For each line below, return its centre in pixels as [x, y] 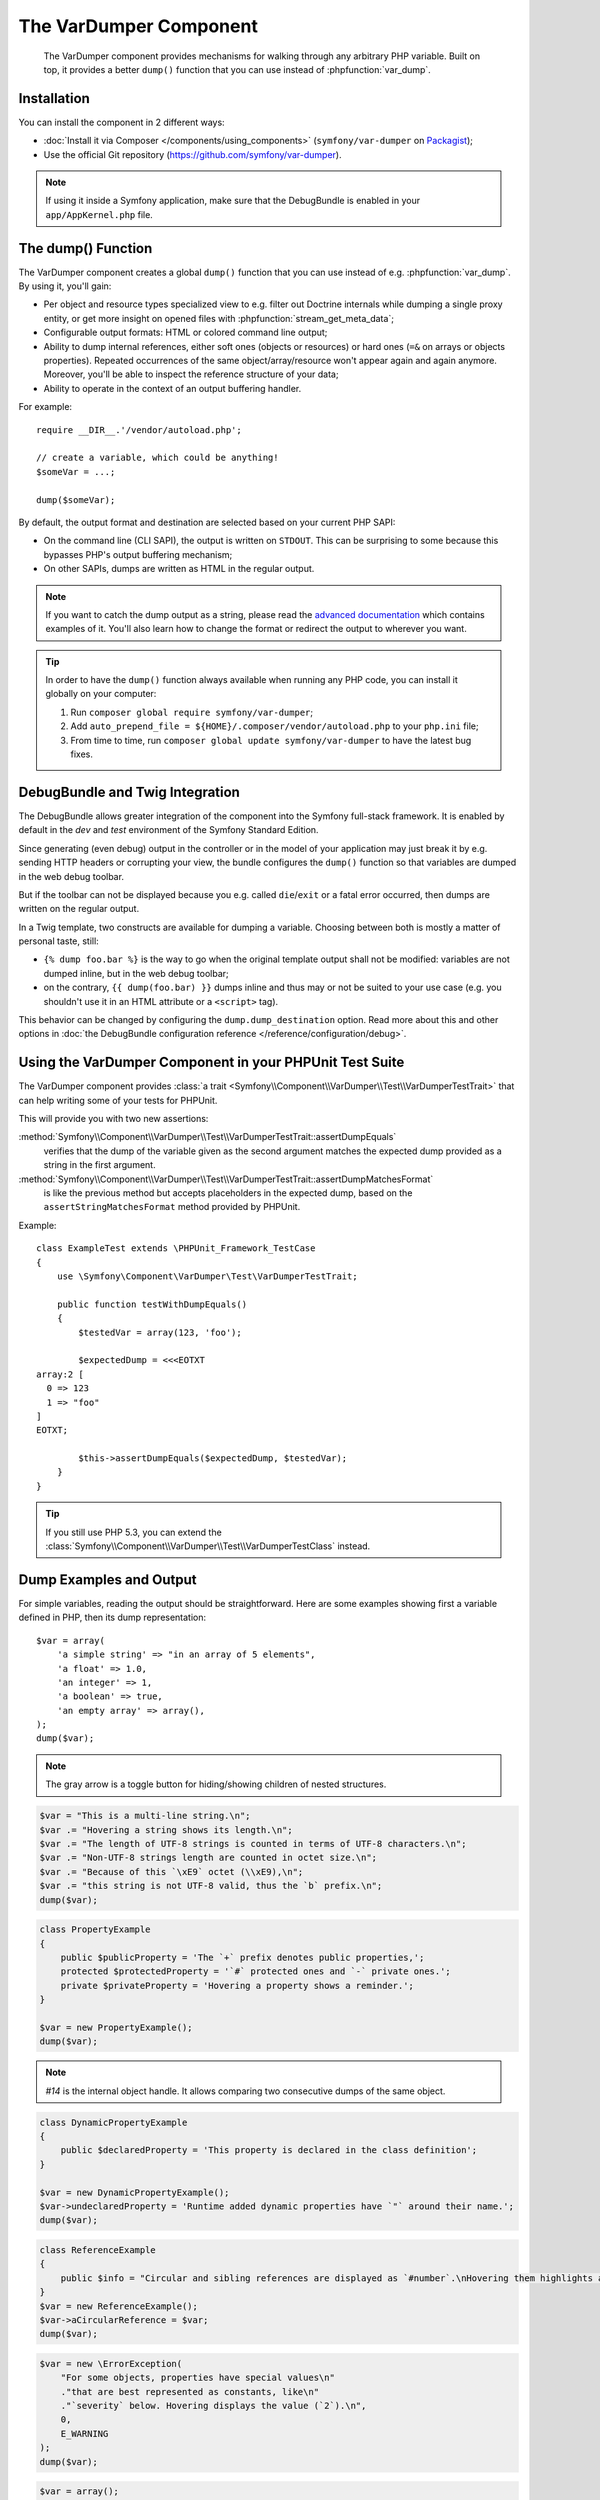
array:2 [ [60, 1374]
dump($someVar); [76, 499]
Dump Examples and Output [107, 1579]
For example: [45, 407]
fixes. [82, 754]
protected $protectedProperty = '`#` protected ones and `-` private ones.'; [256, 1971]
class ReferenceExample [98, 2249]
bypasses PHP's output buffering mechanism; [138, 554]
